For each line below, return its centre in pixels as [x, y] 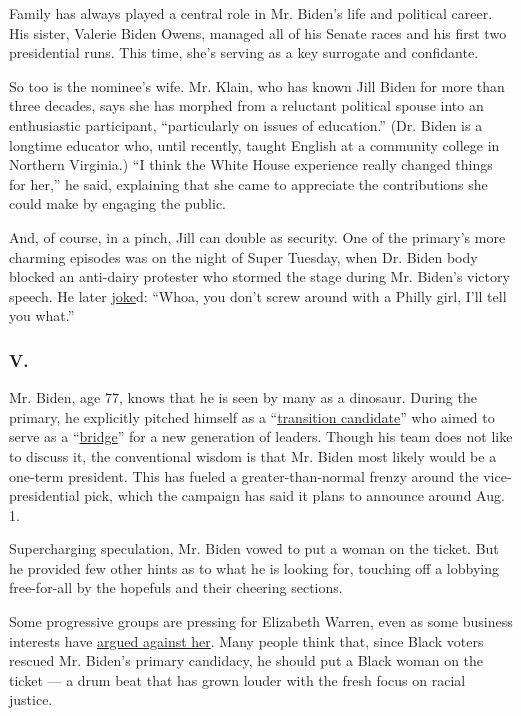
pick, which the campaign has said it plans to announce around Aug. [294, 495]
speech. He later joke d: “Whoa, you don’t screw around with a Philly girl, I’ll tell [258, 295]
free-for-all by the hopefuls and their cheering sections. [176, 587]
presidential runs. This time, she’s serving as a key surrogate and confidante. [244, 52]
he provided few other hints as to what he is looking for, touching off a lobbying [254, 567]
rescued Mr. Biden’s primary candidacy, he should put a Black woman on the [246, 660]
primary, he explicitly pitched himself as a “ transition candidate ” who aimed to [252, 416]
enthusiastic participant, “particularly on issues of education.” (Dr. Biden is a [246, 124]
